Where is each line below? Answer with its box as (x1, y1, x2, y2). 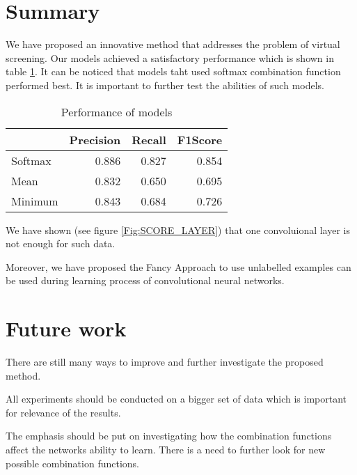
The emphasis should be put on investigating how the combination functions (6, 428, 332, 443)
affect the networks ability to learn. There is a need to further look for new (6, 442, 326, 456)
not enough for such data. (6, 236, 116, 251)
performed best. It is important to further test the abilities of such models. (6, 77, 324, 92)
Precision (69, 131, 121, 148)
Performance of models (61, 103, 173, 120)
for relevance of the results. (6, 405, 121, 419)
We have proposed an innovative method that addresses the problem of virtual (6, 37, 340, 52)
